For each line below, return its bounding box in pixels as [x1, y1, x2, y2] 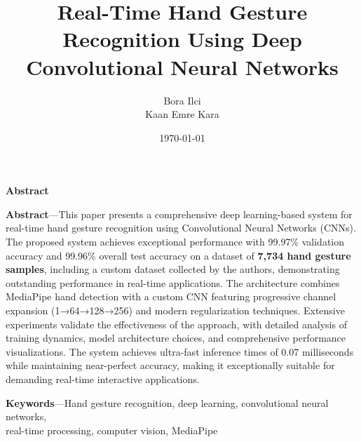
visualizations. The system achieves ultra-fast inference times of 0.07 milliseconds [6, 344, 354, 359]
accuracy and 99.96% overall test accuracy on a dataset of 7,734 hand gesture [6, 248, 351, 262]
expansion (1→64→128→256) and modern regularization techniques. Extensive [6, 303, 345, 318]
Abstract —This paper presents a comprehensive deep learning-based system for [6, 206, 353, 221]
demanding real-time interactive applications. [6, 372, 200, 386]
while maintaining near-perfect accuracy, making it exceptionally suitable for [6, 358, 335, 373]
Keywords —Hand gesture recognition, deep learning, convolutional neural [6, 395, 329, 410]
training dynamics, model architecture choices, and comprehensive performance [6, 330, 346, 345]
